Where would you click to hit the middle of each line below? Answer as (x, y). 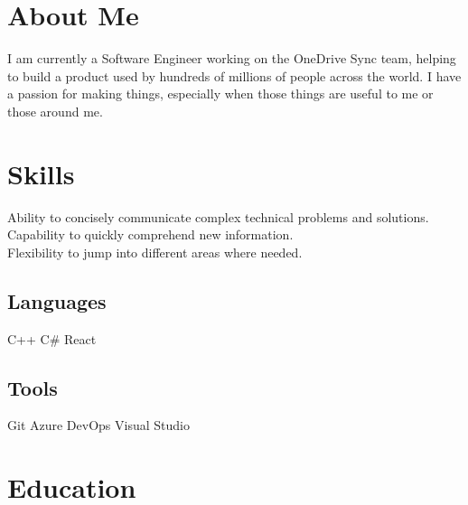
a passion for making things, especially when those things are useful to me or (220, 94)
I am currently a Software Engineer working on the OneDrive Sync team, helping (232, 58)
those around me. (55, 111)
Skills (41, 173)
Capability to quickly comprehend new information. (150, 234)
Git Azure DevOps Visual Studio (98, 425)
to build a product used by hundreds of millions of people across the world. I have (234, 75)
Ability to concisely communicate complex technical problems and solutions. (218, 216)
